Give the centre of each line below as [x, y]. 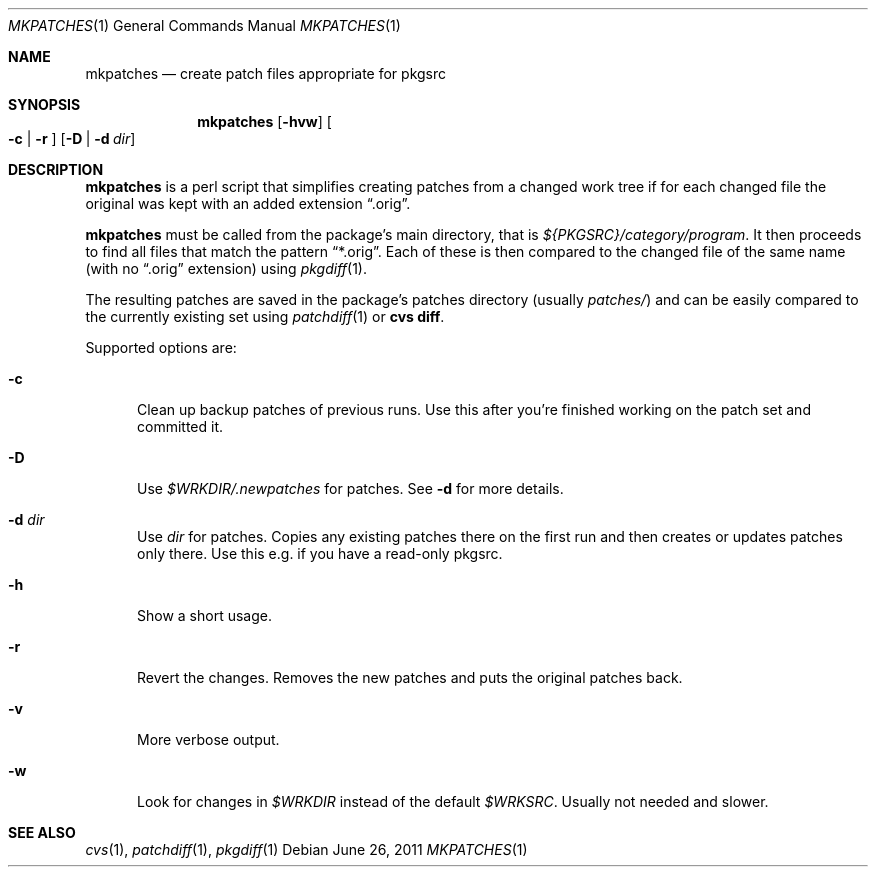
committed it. [180, 426]
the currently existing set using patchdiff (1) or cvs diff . [265, 316]
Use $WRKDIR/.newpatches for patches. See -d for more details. [350, 488]
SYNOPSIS [44, 104]
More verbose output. [208, 739]
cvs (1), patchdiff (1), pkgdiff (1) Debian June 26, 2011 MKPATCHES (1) [306, 849]
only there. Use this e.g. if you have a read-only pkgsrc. [320, 553]
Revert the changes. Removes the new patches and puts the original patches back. [410, 677]
